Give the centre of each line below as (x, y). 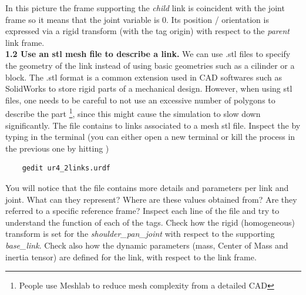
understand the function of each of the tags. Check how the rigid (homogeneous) (150, 222)
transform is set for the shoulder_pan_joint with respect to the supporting (140, 234)
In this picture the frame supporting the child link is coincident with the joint (145, 8)
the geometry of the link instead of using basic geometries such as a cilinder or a (150, 65)
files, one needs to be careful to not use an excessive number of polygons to (140, 100)
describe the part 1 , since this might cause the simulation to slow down (133, 113)
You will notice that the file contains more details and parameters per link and (147, 187)
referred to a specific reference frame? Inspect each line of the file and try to (142, 211)
